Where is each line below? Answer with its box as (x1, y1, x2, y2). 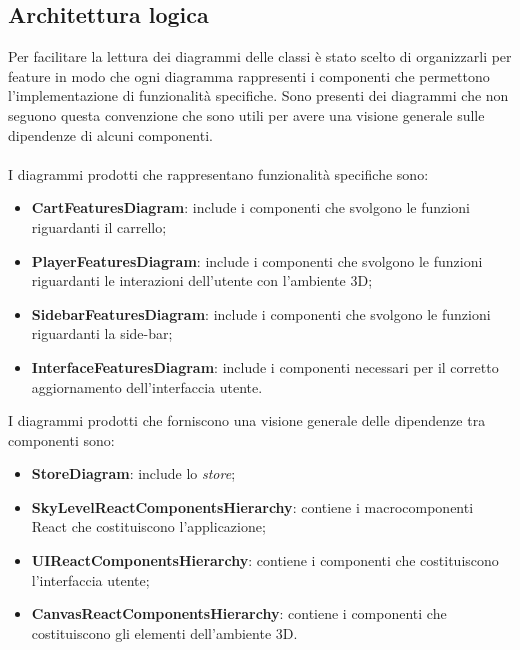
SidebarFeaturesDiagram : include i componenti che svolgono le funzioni (31, 303, 491, 324)
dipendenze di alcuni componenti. (8, 124, 213, 145)
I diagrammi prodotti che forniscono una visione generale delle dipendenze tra (8, 410, 486, 431)
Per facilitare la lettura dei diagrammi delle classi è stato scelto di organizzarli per (8, 46, 512, 67)
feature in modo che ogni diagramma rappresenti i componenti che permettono (8, 65, 490, 86)
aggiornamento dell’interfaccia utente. (31, 376, 263, 397)
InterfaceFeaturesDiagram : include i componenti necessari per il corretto (31, 356, 499, 377)
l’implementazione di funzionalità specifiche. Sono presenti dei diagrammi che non (8, 85, 509, 106)
